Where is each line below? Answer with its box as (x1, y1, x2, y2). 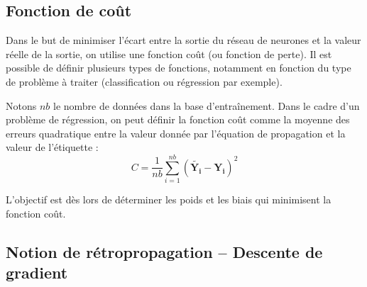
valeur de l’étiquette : (6, 140, 99, 154)
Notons (6, 98, 37, 113)
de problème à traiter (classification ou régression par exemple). (6, 74, 283, 89)
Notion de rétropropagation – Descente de (6, 240, 323, 262)
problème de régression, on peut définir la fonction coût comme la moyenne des (6, 112, 350, 127)
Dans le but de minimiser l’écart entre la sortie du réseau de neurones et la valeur (6, 33, 361, 47)
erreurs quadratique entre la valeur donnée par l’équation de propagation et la (6, 125, 346, 140)
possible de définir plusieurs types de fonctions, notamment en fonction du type (6, 60, 351, 75)
